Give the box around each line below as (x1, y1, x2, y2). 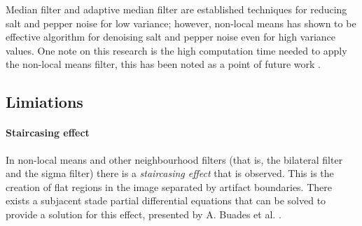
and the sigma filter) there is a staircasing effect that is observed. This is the (6, 166, 334, 181)
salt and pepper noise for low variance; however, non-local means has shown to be (6, 15, 356, 30)
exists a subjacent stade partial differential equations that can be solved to (6, 193, 326, 208)
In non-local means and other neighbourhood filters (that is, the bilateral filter (6, 152, 343, 167)
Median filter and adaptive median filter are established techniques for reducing (6, 2, 347, 16)
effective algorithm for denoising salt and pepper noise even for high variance (6, 29, 335, 44)
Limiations (6, 91, 83, 113)
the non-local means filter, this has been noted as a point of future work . (6, 57, 321, 71)
